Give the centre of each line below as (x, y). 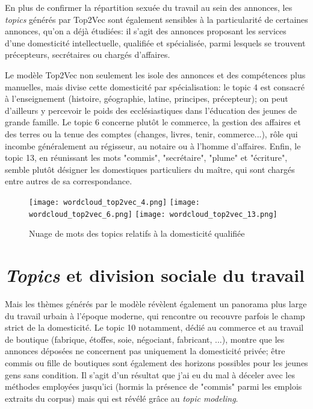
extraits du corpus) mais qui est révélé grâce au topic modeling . (122, 398)
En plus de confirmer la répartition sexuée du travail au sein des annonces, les (149, 7)
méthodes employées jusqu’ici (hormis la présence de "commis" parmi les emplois (153, 386)
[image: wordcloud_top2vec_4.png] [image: (114, 202)
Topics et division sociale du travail (155, 275)
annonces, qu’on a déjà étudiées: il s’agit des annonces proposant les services (146, 31)
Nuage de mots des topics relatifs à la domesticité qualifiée (137, 233)
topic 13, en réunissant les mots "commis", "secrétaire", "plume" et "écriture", (146, 158)
